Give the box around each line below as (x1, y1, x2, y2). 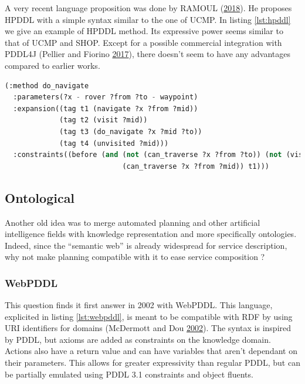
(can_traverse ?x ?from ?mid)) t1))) (122, 162, 270, 171)
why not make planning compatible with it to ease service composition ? (5, 251, 265, 263)
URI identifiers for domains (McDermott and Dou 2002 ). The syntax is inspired (5, 322, 292, 334)
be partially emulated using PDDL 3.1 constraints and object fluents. (5, 368, 253, 380)
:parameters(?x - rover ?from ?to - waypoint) (13, 93, 198, 102)
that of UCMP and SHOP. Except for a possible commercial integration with (5, 36, 282, 48)
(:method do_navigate (5, 81, 89, 90)
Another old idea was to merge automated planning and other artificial (5, 216, 260, 228)
